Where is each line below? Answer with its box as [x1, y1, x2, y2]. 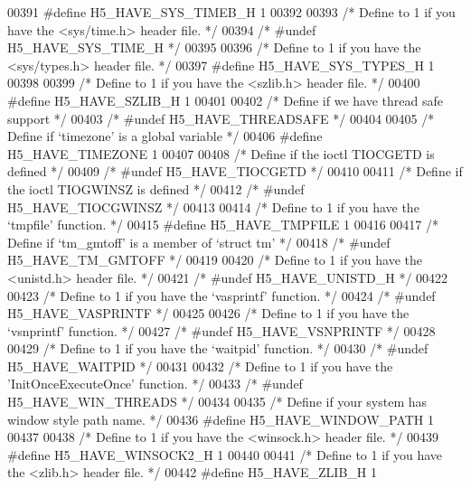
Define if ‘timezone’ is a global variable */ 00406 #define [7, 127, 323, 145]
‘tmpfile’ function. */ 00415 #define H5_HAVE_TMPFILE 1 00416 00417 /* [7, 215, 439, 234]
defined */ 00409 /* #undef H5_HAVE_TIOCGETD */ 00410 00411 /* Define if [7, 162, 463, 181]
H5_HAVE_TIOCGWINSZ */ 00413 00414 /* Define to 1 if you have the [7, 197, 419, 216]
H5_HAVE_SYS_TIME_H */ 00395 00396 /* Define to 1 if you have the [7, 38, 421, 57]
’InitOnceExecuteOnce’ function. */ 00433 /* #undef [7, 374, 303, 393]
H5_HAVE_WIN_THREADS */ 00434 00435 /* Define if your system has [7, 392, 428, 411]
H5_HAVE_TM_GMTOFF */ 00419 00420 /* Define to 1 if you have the [7, 250, 422, 269]
